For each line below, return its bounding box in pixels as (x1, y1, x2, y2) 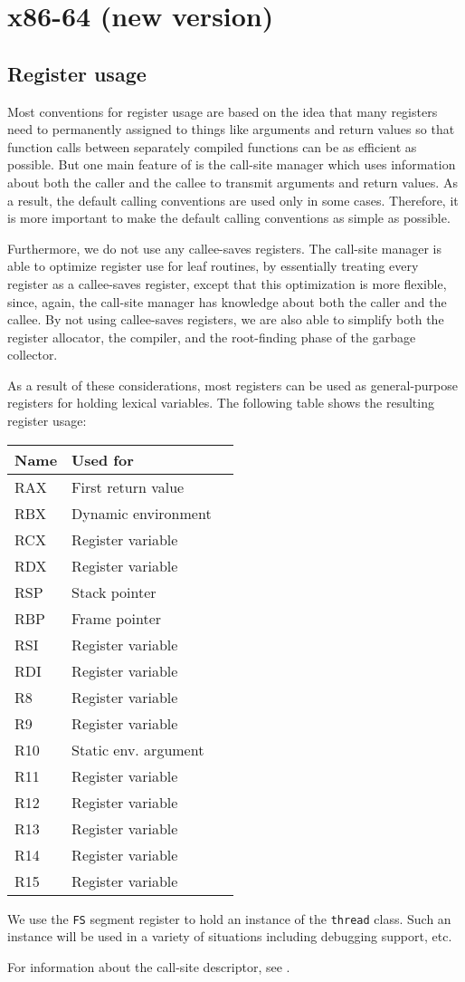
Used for (71, 448, 134, 470)
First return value (71, 476, 185, 497)
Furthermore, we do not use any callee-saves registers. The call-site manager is (7, 238, 441, 257)
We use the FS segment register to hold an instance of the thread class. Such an (7, 909, 451, 928)
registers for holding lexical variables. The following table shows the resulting (7, 393, 434, 412)
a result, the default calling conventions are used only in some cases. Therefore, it (7, 190, 459, 209)
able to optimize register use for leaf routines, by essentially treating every (7, 256, 419, 275)
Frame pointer (71, 607, 162, 629)
